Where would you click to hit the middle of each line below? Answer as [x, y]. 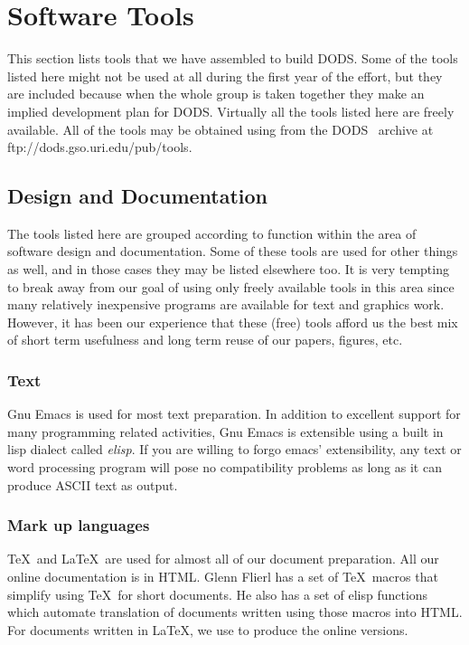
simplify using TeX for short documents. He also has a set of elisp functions [218, 594]
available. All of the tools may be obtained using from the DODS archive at [220, 129]
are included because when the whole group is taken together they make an [216, 94]
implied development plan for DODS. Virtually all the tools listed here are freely [231, 111]
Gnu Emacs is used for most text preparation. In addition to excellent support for [234, 414]
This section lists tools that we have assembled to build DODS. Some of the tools [233, 58]
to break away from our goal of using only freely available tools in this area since [231, 286]
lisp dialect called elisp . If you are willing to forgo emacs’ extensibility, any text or [234, 449]
